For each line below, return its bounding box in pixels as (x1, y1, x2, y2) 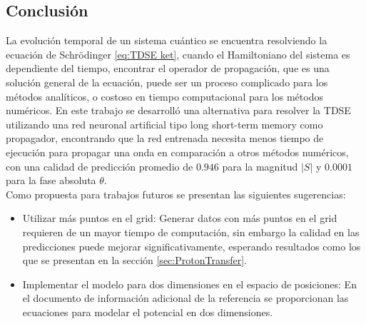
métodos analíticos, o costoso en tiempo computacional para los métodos (6, 88, 323, 103)
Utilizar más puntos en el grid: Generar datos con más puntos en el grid (22, 211, 337, 226)
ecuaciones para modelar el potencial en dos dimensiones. (22, 304, 273, 319)
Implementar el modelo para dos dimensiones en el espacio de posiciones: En (22, 276, 357, 291)
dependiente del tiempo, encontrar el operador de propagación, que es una (6, 61, 330, 76)
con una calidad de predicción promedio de (6, 158, 193, 173)
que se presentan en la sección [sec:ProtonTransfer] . (22, 253, 247, 268)
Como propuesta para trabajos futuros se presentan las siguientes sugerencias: (6, 186, 346, 201)
